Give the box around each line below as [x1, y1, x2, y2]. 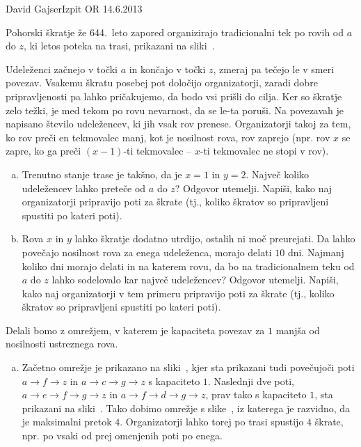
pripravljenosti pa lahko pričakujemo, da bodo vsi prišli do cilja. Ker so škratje [6, 88, 342, 103]
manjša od [275, 322, 320, 337]
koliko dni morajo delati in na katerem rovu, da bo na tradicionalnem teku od [22, 258, 355, 273]
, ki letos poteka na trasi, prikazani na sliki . [23, 38, 215, 53]
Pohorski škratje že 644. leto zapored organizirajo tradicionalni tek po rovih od [6, 24, 344, 39]
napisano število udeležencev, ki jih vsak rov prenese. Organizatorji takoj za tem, [6, 116, 351, 131]
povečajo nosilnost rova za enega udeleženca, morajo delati [22, 244, 272, 259]
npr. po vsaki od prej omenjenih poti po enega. [22, 428, 223, 443]
